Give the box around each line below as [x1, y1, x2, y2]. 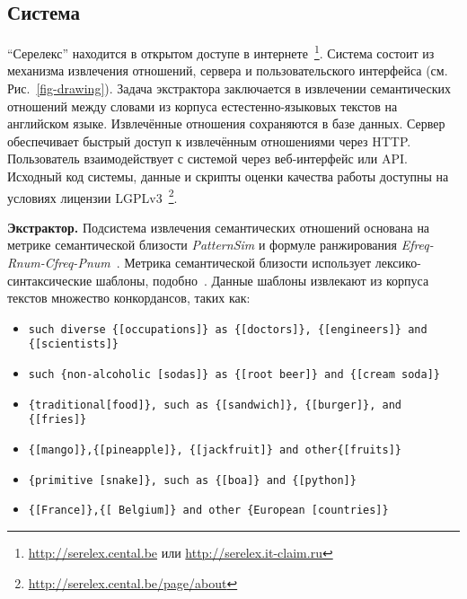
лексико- [374, 253, 421, 272]
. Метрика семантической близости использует [116, 253, 372, 272]
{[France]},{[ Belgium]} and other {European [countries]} [28, 504, 389, 517]
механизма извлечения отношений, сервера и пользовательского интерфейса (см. [7, 61, 448, 80]
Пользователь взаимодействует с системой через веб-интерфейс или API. [7, 149, 408, 168]
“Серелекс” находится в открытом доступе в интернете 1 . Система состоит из [7, 41, 435, 62]
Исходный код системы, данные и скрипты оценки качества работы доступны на [7, 167, 449, 186]
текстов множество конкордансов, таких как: [7, 288, 251, 307]
